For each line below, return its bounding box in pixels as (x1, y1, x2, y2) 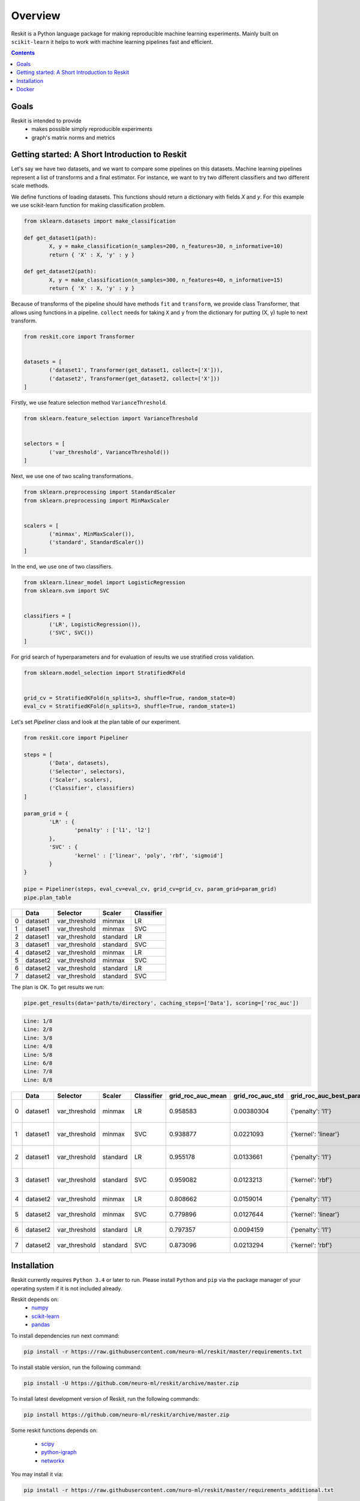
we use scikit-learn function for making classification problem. (11, 202, 166, 209)
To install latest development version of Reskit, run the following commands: (11, 1395, 200, 1402)
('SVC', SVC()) (49, 629, 94, 636)
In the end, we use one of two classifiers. (11, 563, 113, 570)
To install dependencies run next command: (11, 1332, 120, 1339)
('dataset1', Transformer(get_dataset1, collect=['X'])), (49, 367, 223, 373)
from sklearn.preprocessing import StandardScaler (23, 489, 176, 495)
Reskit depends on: (11, 1296, 59, 1303)
